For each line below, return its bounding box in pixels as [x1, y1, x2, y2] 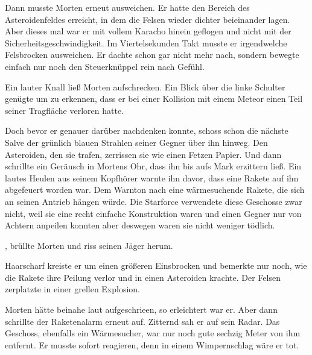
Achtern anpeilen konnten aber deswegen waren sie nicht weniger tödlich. [5, 219, 275, 231]
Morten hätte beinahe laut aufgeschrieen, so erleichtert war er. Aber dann [5, 303, 278, 316]
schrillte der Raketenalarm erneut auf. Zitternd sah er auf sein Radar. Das [5, 315, 280, 327]
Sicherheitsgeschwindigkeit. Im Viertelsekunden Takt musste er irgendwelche [5, 36, 287, 49]
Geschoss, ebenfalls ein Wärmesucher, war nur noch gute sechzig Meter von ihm [5, 327, 301, 339]
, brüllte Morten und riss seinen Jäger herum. [5, 239, 173, 251]
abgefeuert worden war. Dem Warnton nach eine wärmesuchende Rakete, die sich [5, 183, 305, 196]
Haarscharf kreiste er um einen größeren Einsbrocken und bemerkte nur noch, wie [5, 259, 307, 272]
